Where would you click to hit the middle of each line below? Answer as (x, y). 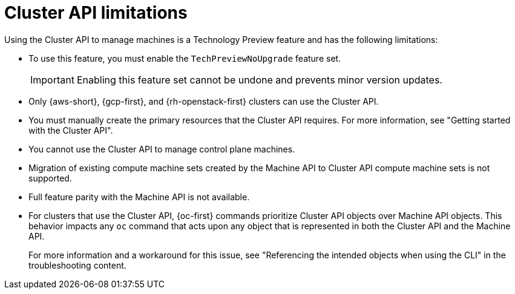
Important (52, 80)
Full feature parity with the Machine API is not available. (139, 197)
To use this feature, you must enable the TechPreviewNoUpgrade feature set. (185, 58)
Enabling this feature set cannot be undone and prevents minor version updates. (259, 80)
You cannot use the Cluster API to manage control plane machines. (162, 149)
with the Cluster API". (71, 130)
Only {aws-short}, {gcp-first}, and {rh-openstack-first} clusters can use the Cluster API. (204, 101)
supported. (50, 178)
